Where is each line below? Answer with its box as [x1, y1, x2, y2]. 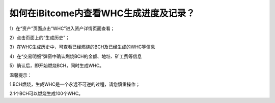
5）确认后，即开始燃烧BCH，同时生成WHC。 [9, 62, 104, 68]
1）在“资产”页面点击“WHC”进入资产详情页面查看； [9, 25, 115, 31]
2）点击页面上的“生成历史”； [9, 35, 70, 41]
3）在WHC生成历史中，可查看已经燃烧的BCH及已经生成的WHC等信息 [9, 44, 155, 50]
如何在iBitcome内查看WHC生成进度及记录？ [9, 8, 196, 19]
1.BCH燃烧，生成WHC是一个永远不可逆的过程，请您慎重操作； [9, 81, 140, 87]
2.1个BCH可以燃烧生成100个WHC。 [9, 90, 84, 96]
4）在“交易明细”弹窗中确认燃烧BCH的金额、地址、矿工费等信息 [9, 53, 142, 59]
